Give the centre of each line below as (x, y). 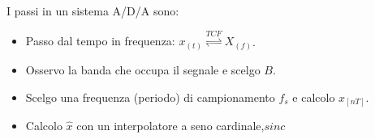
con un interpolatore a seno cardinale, (170, 126)
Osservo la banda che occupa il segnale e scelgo (143, 69)
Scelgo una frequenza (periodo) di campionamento (150, 97)
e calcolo (314, 97)
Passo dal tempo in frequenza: (100, 41)
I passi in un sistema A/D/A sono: (93, 11)
